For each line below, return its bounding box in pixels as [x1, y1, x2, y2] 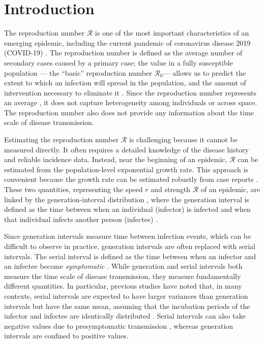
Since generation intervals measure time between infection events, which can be [4, 231, 251, 241]
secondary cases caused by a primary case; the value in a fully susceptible [4, 57, 233, 68]
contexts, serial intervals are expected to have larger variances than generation [4, 290, 248, 301]
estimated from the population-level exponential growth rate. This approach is [4, 164, 248, 174]
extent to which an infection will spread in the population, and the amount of [4, 77, 246, 88]
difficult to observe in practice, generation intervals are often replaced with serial [4, 241, 255, 251]
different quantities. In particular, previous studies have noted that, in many [4, 280, 242, 291]
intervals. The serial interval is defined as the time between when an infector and [4, 251, 256, 261]
